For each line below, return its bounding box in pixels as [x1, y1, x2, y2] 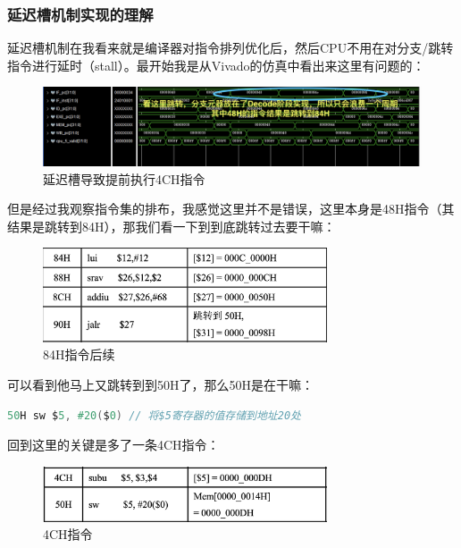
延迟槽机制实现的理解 [7, 3, 154, 25]
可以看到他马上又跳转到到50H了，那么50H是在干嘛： [7, 375, 314, 393]
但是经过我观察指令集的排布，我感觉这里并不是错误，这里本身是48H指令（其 [7, 199, 455, 218]
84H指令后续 [43, 345, 115, 364]
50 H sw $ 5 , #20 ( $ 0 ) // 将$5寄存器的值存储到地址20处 [7, 409, 301, 422]
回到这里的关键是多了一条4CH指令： [7, 435, 220, 454]
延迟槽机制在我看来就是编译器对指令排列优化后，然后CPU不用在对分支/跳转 [7, 38, 454, 57]
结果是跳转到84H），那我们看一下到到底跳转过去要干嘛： [7, 216, 336, 235]
